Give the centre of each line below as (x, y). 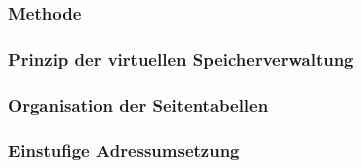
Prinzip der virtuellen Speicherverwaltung (181, 58)
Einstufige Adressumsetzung (124, 150)
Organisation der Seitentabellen (138, 104)
